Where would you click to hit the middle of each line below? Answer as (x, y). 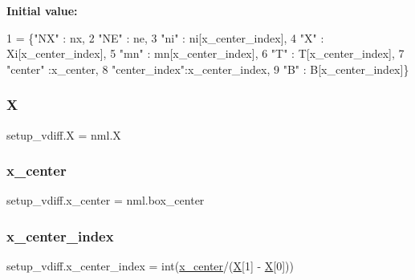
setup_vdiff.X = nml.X (64, 134)
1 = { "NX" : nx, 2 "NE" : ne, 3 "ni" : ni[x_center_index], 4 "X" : (165, 37)
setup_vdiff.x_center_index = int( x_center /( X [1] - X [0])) (150, 266)
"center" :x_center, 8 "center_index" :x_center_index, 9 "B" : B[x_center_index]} (208, 69)
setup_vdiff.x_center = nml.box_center (106, 200)
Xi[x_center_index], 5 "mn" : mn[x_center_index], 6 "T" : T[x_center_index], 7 (205, 53)
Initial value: (42, 10)
